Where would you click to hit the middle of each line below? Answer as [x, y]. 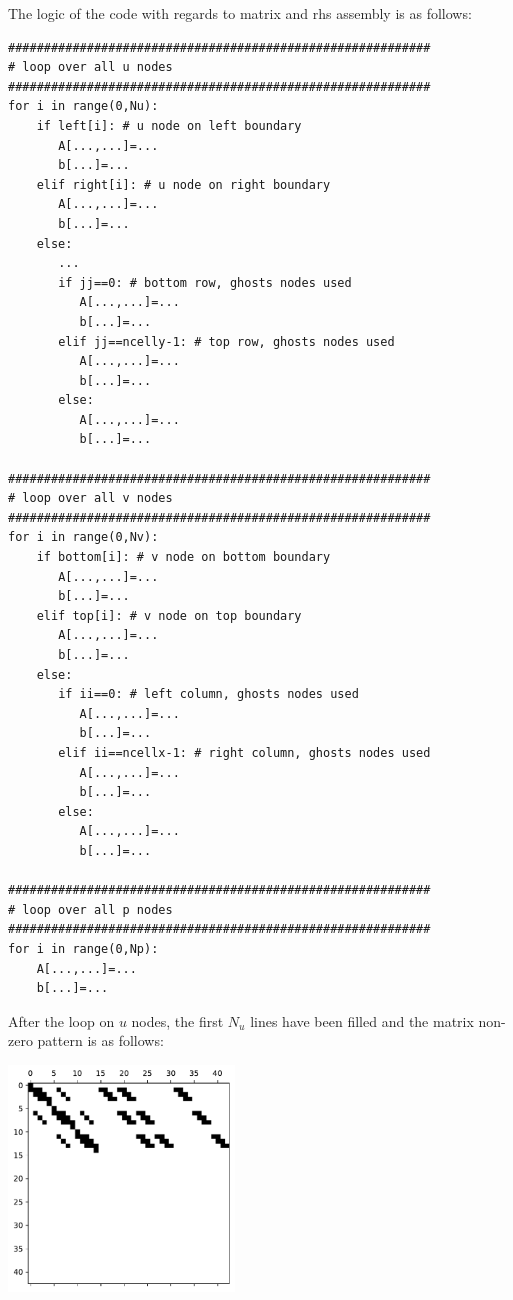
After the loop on [61, 1020]
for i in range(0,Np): [83, 948]
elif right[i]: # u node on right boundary [183, 184]
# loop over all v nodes [90, 498]
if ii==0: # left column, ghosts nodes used [208, 694]
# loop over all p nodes [90, 909]
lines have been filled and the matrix [362, 1020]
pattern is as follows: [100, 1040]
